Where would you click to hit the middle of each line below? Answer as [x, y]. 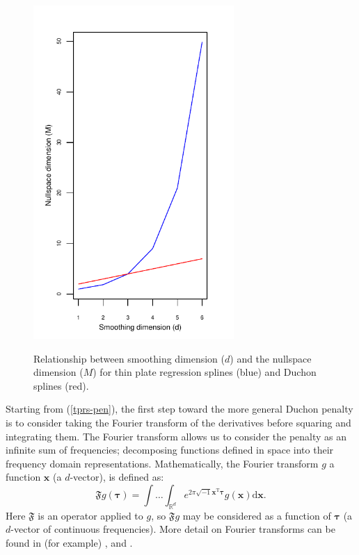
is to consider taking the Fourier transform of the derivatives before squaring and [178, 422]
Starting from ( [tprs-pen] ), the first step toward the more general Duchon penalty [179, 409]
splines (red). [61, 385]
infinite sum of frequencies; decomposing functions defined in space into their [170, 450]
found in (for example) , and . [69, 542]
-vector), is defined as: [117, 477]
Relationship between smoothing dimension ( [129, 358]
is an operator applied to [90, 515]
